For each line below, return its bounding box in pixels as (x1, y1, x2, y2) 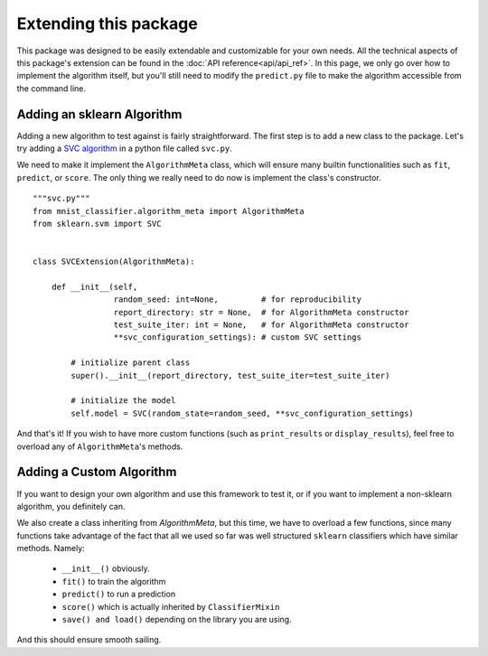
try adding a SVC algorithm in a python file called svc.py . (16, 143, 232, 154)
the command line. (16, 82, 86, 94)
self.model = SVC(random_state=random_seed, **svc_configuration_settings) (70, 408, 415, 418)
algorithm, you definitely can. (16, 501, 126, 511)
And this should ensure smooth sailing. (16, 634, 162, 645)
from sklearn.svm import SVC (33, 218, 162, 229)
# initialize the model (70, 396, 176, 406)
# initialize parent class (70, 358, 191, 368)
